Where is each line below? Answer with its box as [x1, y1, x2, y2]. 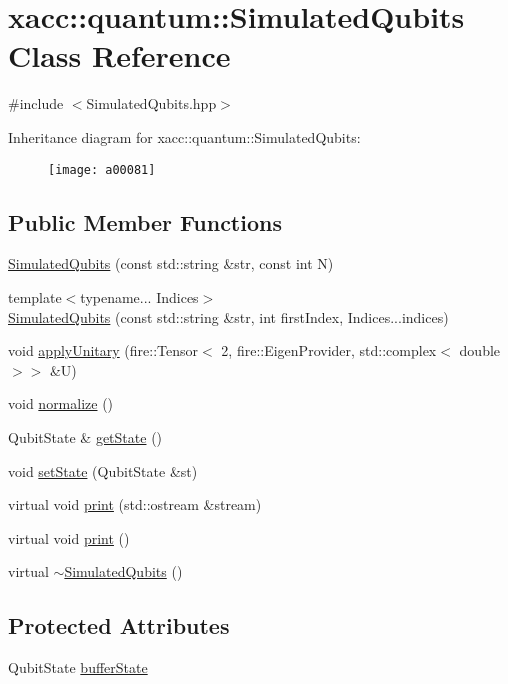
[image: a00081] [48, 162, 156, 177]
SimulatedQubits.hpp [86, 93, 217, 114]
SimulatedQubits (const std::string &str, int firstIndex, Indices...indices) [8, 306, 449, 327]
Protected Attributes [8, 610, 230, 641]
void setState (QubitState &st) [8, 460, 198, 481]
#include [8, 93, 64, 114]
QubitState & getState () [8, 426, 163, 447]
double [459, 340, 501, 361]
